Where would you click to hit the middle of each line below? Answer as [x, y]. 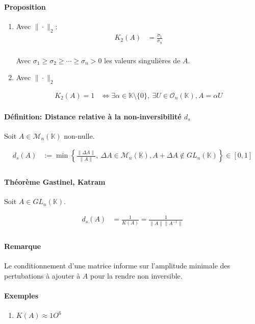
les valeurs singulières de [142, 60]
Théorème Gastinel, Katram [55, 182]
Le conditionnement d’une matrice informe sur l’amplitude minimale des [117, 266]
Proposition [25, 6]
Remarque [23, 246]
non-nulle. [79, 135]
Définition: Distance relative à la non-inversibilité [93, 116]
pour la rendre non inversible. [136, 275]
